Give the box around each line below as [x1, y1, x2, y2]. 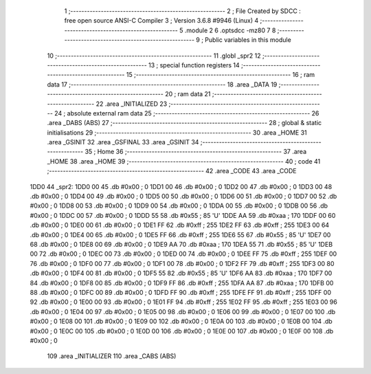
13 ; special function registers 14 [148, 60, 240, 69]
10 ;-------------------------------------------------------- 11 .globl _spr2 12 [47, 52, 261, 60]
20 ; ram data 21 [165, 90, 211, 98]
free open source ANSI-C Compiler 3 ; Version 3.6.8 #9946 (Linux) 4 [64, 16, 259, 25]
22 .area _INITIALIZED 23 [95, 100, 168, 108]
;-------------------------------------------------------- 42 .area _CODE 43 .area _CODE [47, 167, 297, 175]
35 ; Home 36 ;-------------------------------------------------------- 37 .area [85, 148, 307, 156]
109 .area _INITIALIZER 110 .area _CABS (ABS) [47, 352, 177, 360]
